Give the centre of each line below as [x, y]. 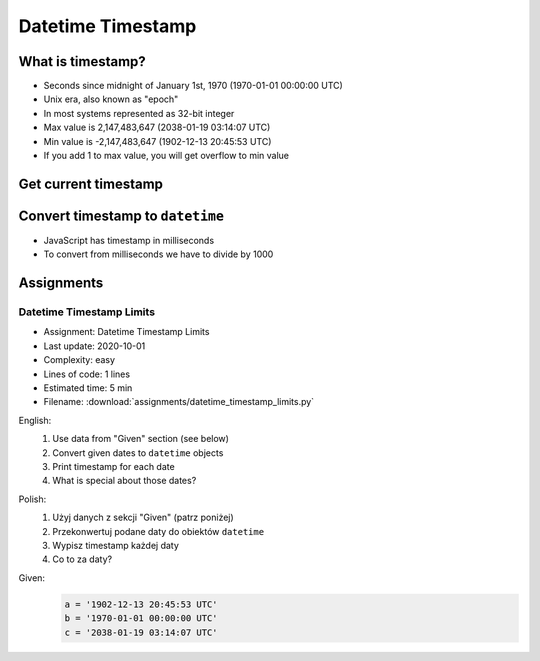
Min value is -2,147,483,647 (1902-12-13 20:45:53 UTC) [157, 141]
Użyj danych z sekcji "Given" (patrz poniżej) [143, 517]
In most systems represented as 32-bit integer [139, 113]
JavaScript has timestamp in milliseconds [129, 240]
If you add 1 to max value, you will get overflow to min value [166, 156]
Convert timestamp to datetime [121, 215]
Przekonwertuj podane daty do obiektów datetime [158, 531]
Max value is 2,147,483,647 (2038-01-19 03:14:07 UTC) [157, 127]
